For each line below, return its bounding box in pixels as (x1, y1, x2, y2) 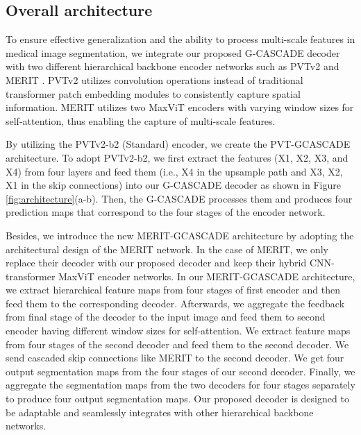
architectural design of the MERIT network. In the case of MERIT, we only (6, 241, 328, 256)
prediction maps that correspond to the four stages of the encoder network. (6, 205, 326, 219)
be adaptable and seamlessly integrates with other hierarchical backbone (6, 404, 314, 419)
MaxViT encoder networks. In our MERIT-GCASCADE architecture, (58, 268, 355, 283)
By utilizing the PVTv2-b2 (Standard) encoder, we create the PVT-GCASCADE (6, 137, 351, 151)
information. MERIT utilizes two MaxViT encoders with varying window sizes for (6, 100, 354, 114)
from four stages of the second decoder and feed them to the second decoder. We (6, 336, 349, 351)
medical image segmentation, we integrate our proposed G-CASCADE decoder (6, 45, 340, 60)
